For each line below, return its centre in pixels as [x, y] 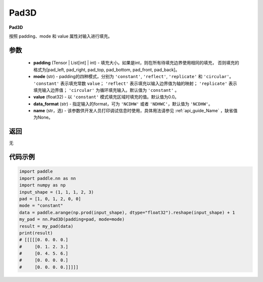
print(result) [36, 233]
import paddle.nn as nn [48, 178]
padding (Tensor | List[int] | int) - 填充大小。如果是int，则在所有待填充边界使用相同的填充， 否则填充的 [136, 63]
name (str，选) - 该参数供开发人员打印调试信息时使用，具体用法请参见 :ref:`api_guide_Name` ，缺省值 [135, 111]
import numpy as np [42, 185]
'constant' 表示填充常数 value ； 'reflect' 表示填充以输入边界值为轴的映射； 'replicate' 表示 [135, 83]
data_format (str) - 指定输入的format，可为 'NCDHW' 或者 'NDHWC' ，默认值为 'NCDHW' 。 [123, 104]
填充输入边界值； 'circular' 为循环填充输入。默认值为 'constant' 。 [106, 90]
